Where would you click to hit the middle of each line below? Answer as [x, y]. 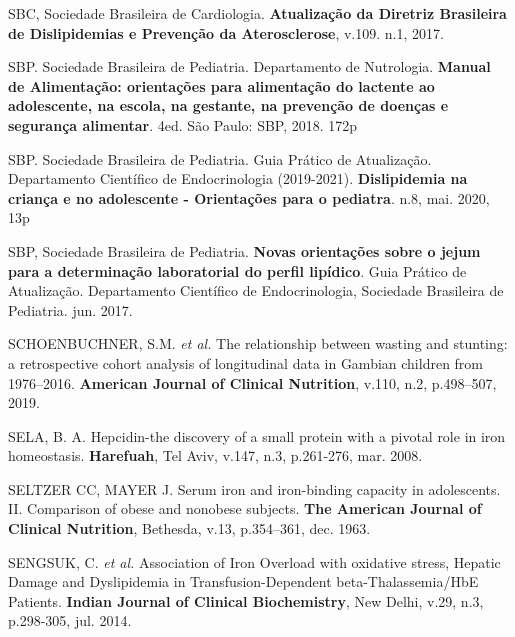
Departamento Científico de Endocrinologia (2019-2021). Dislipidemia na [238, 178]
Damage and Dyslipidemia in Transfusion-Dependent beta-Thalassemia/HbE [243, 581]
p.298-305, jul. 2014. [70, 620]
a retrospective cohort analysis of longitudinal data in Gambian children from [246, 362]
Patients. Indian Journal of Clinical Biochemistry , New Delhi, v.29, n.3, [246, 600]
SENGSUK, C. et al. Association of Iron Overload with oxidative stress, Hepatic [254, 561]
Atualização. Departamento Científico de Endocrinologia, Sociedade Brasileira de [256, 290]
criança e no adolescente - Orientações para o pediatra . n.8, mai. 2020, [249, 197]
